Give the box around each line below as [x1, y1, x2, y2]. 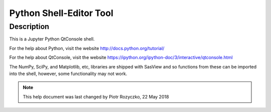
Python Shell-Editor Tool [9, 7, 114, 18]
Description [9, 22, 50, 31]
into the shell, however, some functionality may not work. [9, 70, 127, 76]
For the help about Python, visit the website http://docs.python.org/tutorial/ [9, 45, 165, 51]
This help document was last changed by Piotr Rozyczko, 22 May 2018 [23, 93, 169, 99]
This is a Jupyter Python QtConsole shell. [9, 36, 95, 42]
